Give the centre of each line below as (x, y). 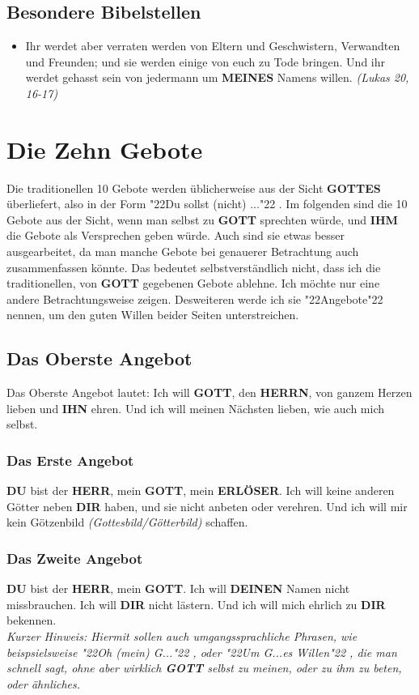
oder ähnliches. (44, 683)
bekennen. (32, 620)
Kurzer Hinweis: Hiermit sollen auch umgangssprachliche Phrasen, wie (182, 636)
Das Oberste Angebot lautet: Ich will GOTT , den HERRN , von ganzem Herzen (209, 392)
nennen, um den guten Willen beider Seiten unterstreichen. (153, 315)
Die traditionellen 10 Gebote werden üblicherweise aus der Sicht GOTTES (194, 188)
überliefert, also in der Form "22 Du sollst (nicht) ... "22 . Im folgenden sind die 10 (207, 204)
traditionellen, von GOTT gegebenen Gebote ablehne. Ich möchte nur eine (193, 283)
